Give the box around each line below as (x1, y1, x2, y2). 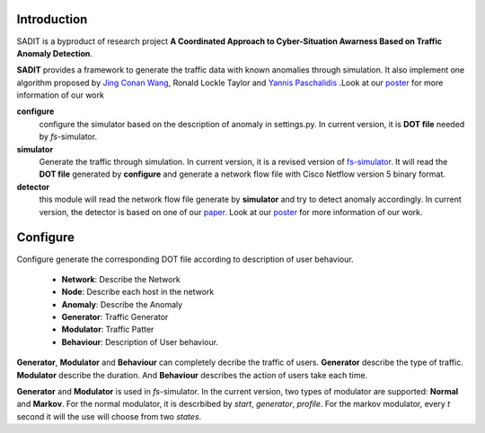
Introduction (16, 12, 88, 27)
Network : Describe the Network (61, 273, 181, 284)
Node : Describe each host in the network (61, 287, 215, 298)
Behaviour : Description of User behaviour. (61, 336, 219, 347)
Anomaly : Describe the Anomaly (61, 299, 183, 309)
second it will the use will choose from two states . (16, 411, 202, 421)
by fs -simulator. (39, 131, 98, 143)
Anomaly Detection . (16, 48, 93, 58)
